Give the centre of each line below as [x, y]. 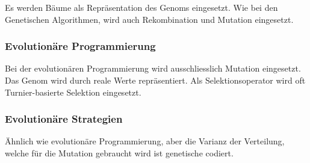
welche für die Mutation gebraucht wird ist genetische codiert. [119, 153]
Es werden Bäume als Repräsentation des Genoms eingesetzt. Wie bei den [141, 7]
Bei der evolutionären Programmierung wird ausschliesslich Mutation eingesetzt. [153, 68]
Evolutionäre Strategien [64, 119]
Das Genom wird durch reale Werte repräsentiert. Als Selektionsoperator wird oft [155, 80]
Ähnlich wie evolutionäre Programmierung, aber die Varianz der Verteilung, [145, 141]
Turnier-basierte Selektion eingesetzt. [73, 92]
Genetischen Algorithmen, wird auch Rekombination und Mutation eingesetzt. [149, 19]
